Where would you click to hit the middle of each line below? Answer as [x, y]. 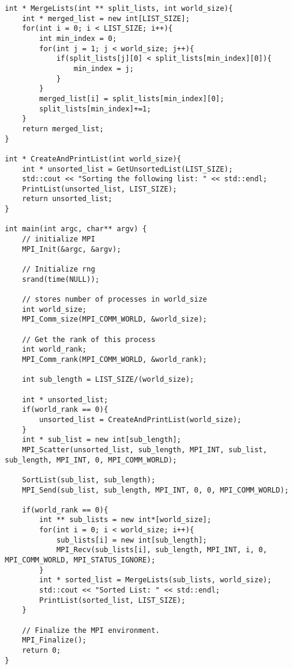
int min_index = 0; [78, 38]
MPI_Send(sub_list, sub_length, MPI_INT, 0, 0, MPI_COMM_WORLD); [155, 490]
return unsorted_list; [67, 199]
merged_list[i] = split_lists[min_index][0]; [132, 98]
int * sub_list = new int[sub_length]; [102, 440]
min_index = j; [104, 68]
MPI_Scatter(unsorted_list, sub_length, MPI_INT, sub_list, [144, 450]
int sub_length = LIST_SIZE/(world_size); [108, 380]
